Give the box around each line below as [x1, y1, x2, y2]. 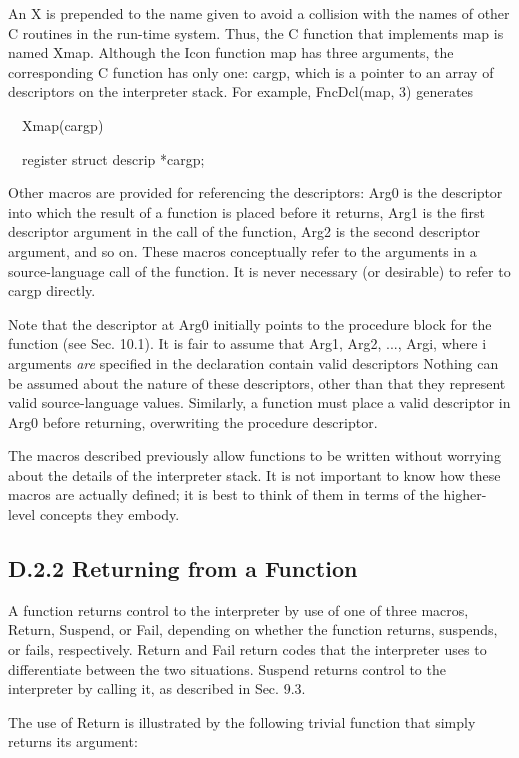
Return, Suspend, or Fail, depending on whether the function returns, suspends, [8, 619, 498, 640]
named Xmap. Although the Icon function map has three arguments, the [8, 42, 454, 63]
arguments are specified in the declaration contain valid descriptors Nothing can [8, 352, 499, 373]
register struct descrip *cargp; [21, 148, 205, 169]
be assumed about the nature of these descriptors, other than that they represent [8, 372, 506, 393]
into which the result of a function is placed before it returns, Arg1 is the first [8, 201, 486, 222]
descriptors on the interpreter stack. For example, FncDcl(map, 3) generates [8, 81, 474, 102]
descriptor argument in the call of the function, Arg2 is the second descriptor [8, 221, 480, 242]
